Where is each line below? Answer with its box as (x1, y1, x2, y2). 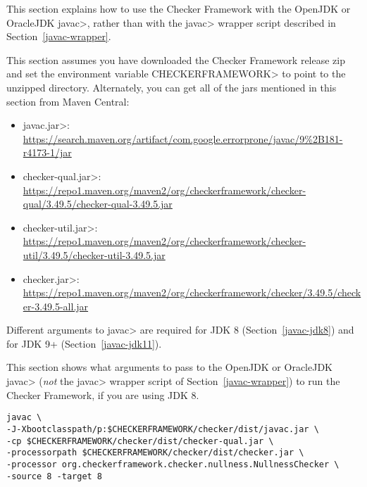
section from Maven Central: (6, 94, 130, 108)
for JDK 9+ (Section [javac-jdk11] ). (6, 336, 162, 350)
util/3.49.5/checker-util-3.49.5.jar (23, 247, 166, 262)
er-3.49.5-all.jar (23, 298, 89, 313)
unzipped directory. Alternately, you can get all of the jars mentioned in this (6, 80, 337, 94)
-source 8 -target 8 (6, 471, 103, 481)
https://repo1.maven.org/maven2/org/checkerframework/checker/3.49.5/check (23, 285, 361, 300)
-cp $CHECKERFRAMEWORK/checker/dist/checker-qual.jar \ (6, 436, 274, 446)
